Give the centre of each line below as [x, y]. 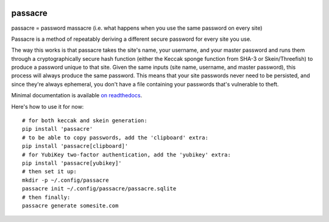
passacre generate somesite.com [70, 206]
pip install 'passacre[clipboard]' [75, 146]
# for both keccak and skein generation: [85, 121]
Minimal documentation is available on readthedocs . [77, 95]
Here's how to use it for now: [48, 106]
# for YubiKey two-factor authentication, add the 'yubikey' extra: [126, 154]
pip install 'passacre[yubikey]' [72, 163]
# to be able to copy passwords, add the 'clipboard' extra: [115, 137]
